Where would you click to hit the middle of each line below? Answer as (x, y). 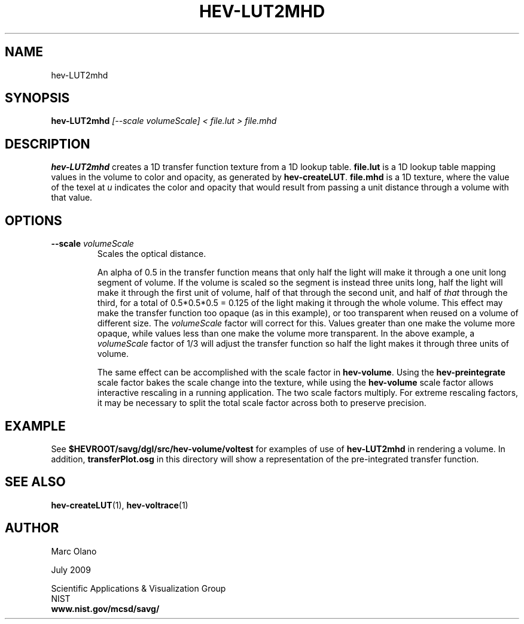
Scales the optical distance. (152, 254)
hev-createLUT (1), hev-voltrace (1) (120, 505)
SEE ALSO (35, 482)
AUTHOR (32, 528)
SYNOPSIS (37, 98)
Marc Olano (74, 551)
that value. (72, 198)
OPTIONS (33, 220)
